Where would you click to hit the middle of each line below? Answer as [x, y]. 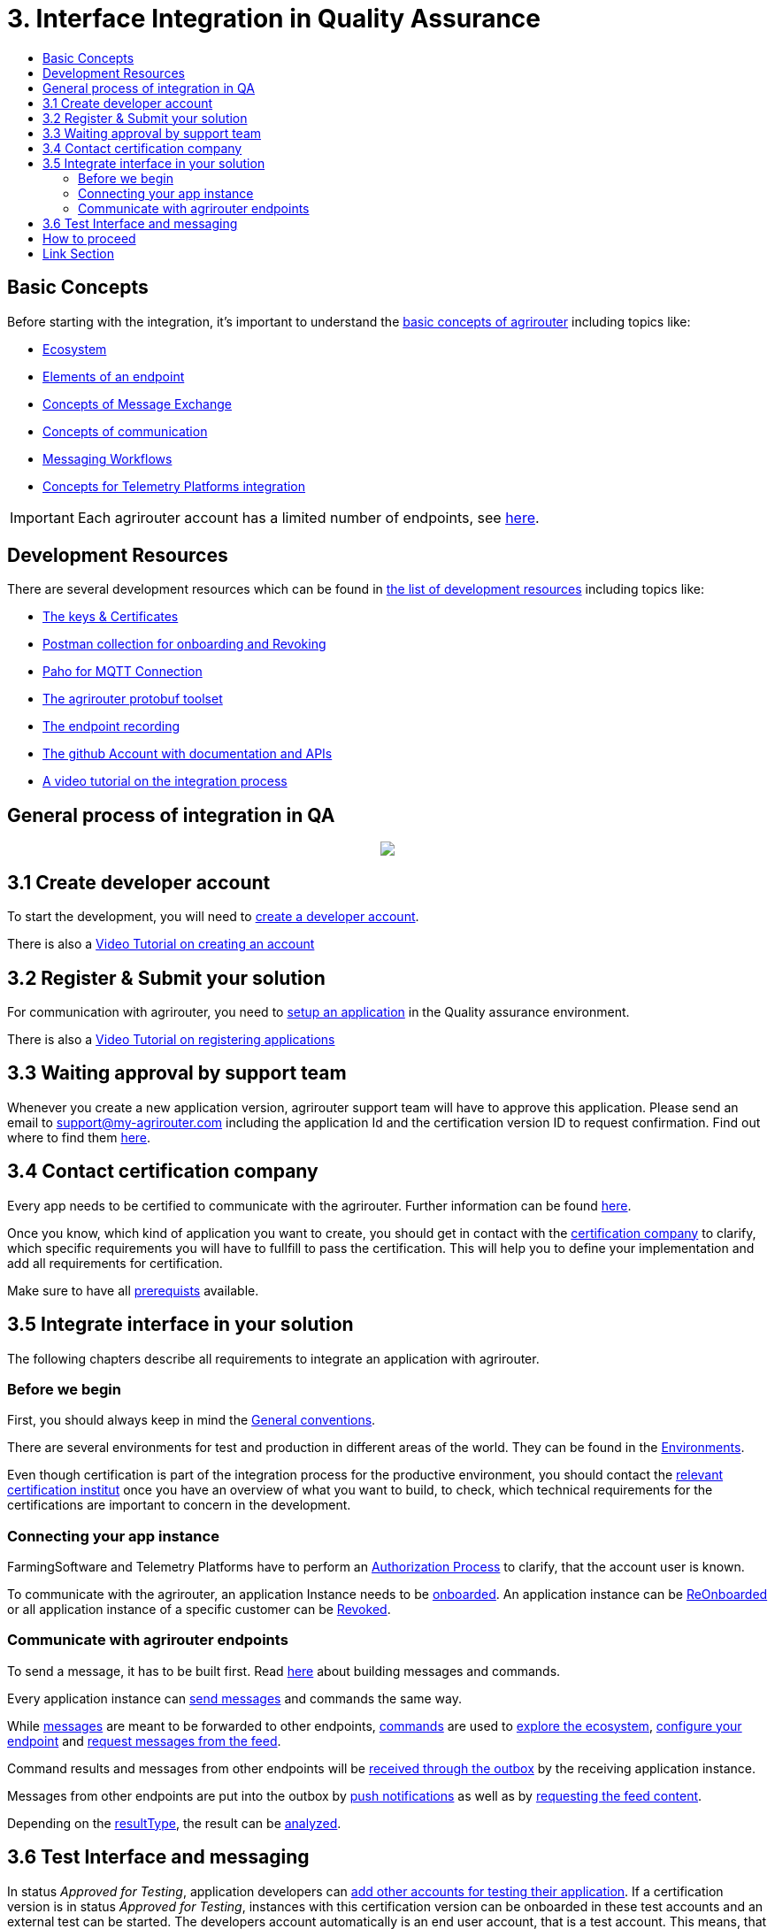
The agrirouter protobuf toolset [133, 699]
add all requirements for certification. [115, 1263]
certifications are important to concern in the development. [179, 1505]
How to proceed [89, 238]
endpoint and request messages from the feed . [144, 1741]
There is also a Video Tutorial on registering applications [171, 1039]
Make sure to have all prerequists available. [133, 1290]
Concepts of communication [125, 431]
